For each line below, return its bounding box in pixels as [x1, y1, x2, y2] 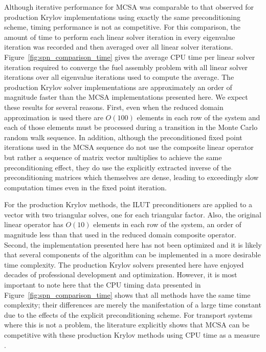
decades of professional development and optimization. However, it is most [4, 269, 237, 280]
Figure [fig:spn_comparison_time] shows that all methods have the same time [4, 289, 251, 300]
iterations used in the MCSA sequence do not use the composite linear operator [4, 142, 254, 152]
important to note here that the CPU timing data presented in [4, 279, 201, 290]
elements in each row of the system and [137, 112, 260, 122]
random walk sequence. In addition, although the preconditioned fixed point [4, 131, 242, 142]
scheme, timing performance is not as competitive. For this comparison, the [4, 21, 240, 32]
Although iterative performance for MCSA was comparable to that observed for [4, 2, 254, 12]
